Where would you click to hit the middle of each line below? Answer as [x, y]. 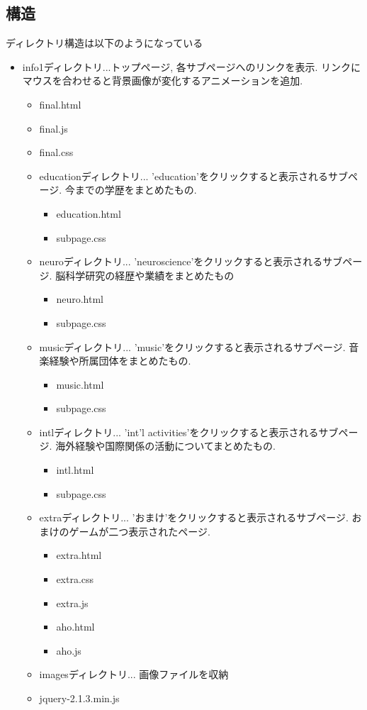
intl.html [75, 470]
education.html [89, 213]
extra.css [75, 579]
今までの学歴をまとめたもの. [131, 190]
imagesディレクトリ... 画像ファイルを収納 [134, 674]
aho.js [69, 650]
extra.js [72, 603]
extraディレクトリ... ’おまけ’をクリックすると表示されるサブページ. [194, 517]
